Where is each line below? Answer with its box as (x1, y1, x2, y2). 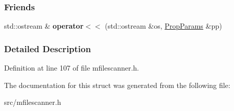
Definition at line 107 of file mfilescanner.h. (4, 62, 139, 73)
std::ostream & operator (4, 20, 84, 31)
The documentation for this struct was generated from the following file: (4, 79, 230, 90)
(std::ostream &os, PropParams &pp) (105, 20, 222, 31)
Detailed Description (4, 42, 91, 55)
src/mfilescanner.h (4, 97, 61, 107)
